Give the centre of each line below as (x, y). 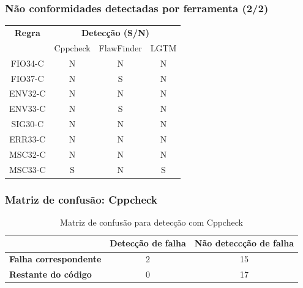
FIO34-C (27, 63)
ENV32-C (28, 93)
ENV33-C (28, 109)
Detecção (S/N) (115, 32)
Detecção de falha (148, 243)
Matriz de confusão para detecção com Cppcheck (151, 222)
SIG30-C (28, 124)
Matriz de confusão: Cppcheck (81, 199)
